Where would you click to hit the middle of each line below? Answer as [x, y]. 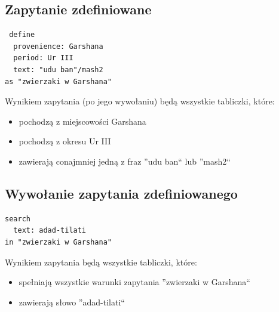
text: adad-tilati [50, 231]
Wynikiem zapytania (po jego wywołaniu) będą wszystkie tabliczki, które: [140, 101]
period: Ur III [43, 58]
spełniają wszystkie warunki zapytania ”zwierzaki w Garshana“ [134, 282]
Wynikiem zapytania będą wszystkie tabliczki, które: [101, 262]
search [18, 219]
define [22, 35]
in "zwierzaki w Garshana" [58, 242]
